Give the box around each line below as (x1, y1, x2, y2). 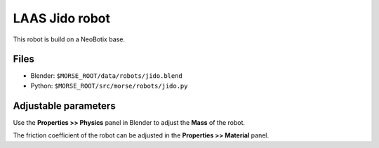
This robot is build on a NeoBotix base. (13, 35, 126, 43)
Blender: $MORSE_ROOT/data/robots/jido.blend (30, 72, 182, 80)
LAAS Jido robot (13, 11, 110, 26)
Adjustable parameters (13, 100, 116, 112)
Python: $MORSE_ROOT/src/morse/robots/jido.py (30, 81, 188, 90)
